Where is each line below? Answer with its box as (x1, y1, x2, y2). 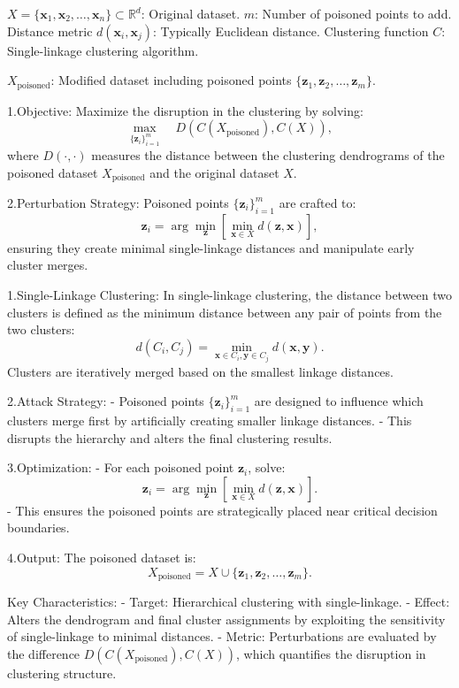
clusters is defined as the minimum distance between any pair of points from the (7, 302, 442, 321)
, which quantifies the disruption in (236, 644, 426, 662)
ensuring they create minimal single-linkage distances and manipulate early (7, 238, 415, 256)
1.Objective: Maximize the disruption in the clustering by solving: (7, 101, 363, 119)
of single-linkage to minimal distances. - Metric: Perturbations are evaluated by (7, 627, 437, 646)
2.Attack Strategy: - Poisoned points (7, 392, 204, 410)
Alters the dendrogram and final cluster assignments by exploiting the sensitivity (7, 609, 446, 628)
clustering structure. (7, 663, 117, 682)
